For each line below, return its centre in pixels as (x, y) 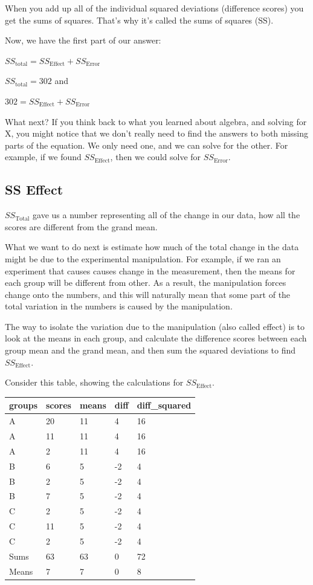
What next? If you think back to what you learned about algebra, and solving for (156, 121)
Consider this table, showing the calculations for (94, 382)
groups (23, 405)
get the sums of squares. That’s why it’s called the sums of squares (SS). (139, 20)
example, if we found (43, 157)
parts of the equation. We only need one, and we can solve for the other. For (147, 145)
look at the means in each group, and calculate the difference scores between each (156, 338)
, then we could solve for (156, 157)
